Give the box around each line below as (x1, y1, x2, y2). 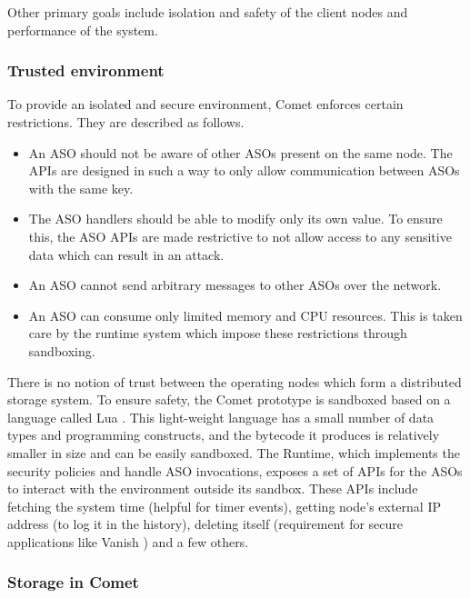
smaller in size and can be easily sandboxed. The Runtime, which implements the (7, 443, 460, 462)
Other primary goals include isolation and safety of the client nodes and (7, 3, 408, 21)
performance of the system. (7, 20, 158, 39)
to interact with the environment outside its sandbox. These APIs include (7, 479, 418, 498)
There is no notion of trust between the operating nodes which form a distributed (7, 372, 462, 391)
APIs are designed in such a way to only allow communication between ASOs (28, 161, 460, 180)
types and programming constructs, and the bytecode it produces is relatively (7, 425, 440, 444)
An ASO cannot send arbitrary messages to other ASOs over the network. (28, 275, 442, 294)
